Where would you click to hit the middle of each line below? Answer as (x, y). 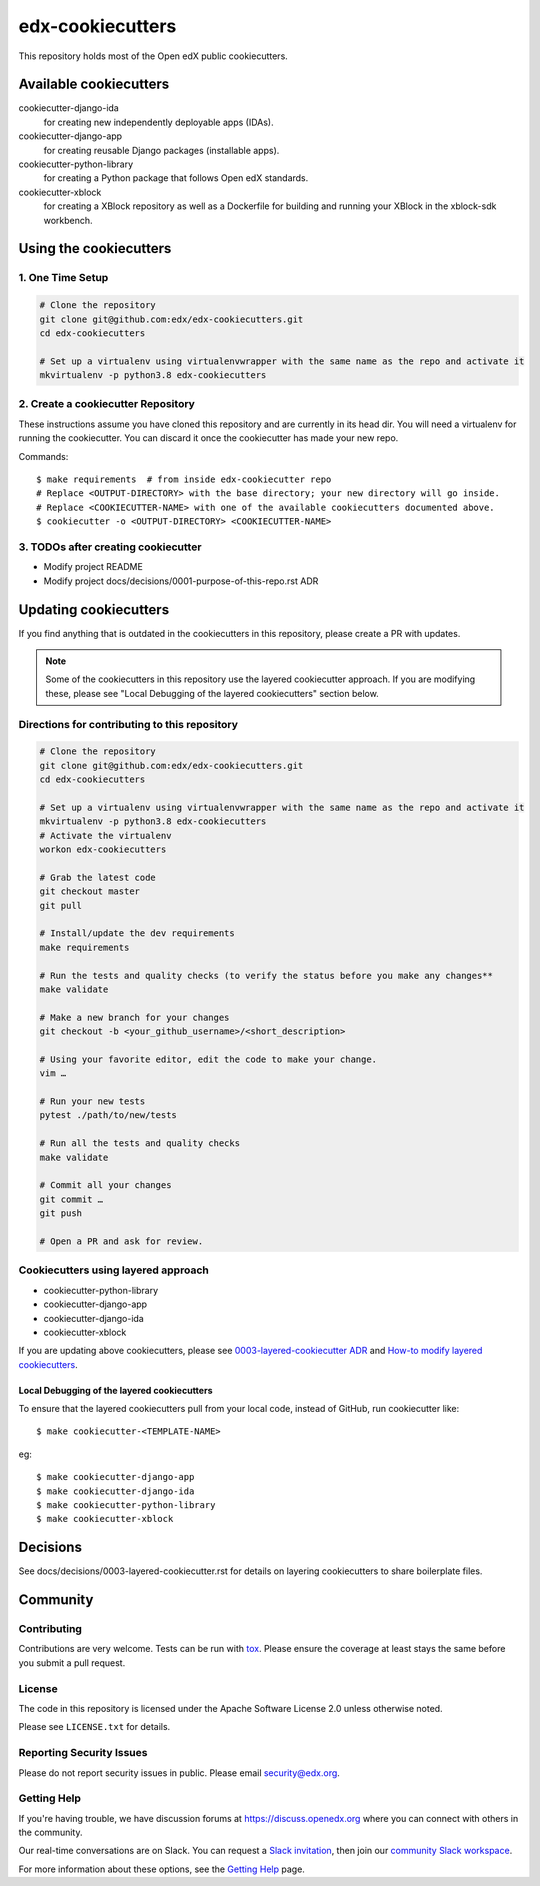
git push (61, 1213)
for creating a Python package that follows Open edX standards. (176, 178)
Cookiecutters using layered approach (113, 1270)
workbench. (68, 220)
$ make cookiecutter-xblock (105, 1519)
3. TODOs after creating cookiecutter (110, 547)
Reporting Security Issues (83, 1753)
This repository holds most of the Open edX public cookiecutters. (153, 56)
